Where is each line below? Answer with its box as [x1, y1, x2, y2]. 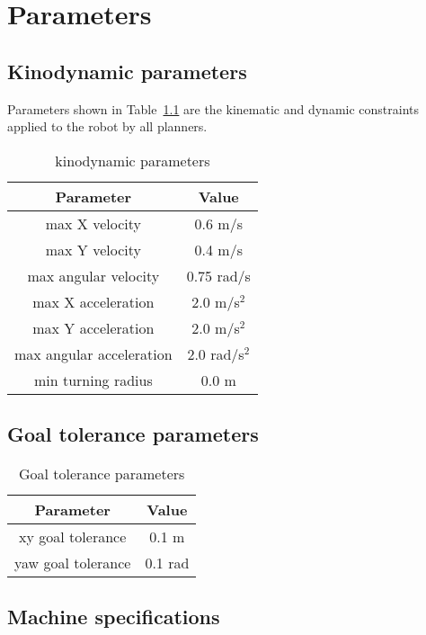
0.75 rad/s [186, 264, 251, 286]
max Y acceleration [32, 317, 155, 338]
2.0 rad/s [187, 343, 244, 364]
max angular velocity [27, 264, 160, 286]
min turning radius [33, 369, 153, 390]
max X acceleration [32, 291, 155, 312]
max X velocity [45, 212, 141, 234]
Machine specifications [7, 603, 220, 631]
